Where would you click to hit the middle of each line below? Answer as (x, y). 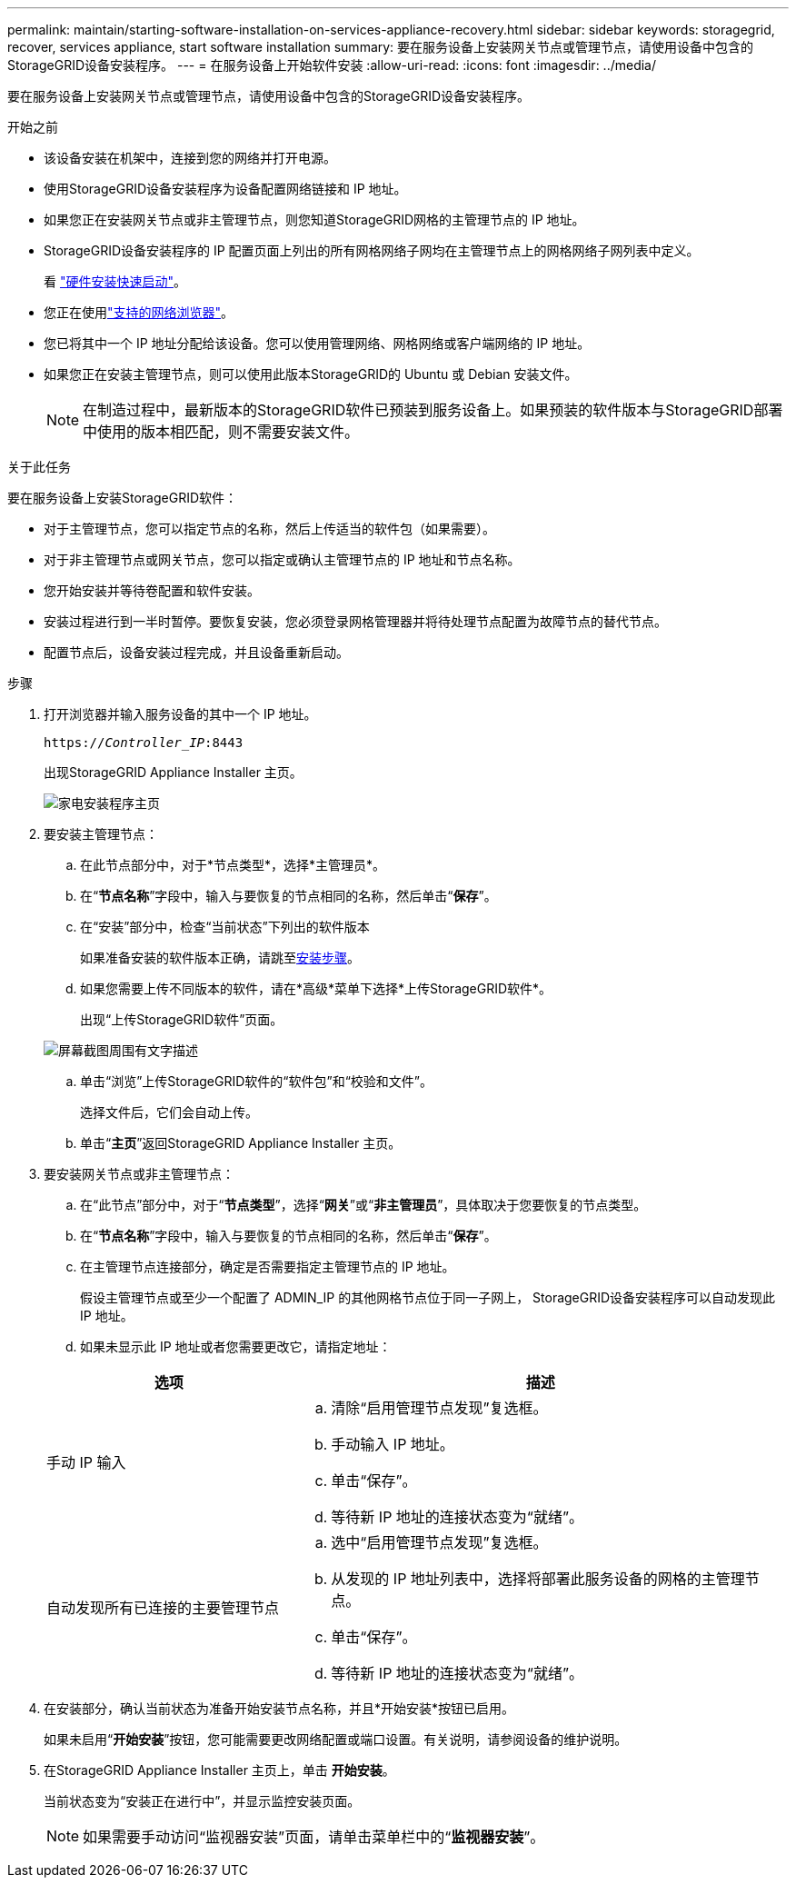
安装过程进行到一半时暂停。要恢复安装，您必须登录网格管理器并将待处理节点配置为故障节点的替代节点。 (355, 621)
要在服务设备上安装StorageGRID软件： (123, 498)
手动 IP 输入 (86, 1462)
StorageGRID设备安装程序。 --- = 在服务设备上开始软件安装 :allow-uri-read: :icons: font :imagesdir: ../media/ (332, 65)
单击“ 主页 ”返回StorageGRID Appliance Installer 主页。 (241, 1143)
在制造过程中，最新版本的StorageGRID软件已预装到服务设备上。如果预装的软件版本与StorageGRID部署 (433, 410)
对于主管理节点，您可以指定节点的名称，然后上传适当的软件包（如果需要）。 (269, 529)
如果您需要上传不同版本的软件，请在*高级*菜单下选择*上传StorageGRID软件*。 (316, 988)
